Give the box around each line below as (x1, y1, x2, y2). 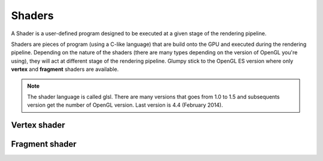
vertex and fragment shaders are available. (11, 66, 119, 73)
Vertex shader (11, 120, 65, 131)
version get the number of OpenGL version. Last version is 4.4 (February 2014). (27, 101, 224, 109)
